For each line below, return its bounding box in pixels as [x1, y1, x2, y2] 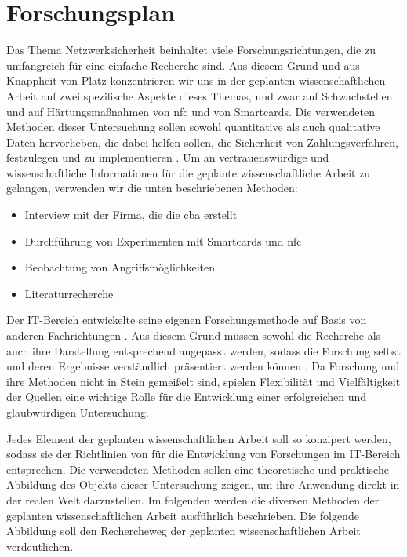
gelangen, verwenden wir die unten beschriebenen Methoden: [6, 180, 298, 196]
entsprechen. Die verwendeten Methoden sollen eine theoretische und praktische [6, 461, 389, 477]
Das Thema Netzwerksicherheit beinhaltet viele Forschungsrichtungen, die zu [6, 42, 376, 58]
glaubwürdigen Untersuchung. [6, 404, 149, 420]
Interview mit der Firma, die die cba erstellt [24, 206, 238, 223]
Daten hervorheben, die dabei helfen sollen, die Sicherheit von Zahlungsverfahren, [6, 133, 398, 150]
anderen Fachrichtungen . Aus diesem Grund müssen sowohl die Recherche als [6, 327, 381, 344]
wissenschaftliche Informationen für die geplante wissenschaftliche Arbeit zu [6, 164, 371, 180]
